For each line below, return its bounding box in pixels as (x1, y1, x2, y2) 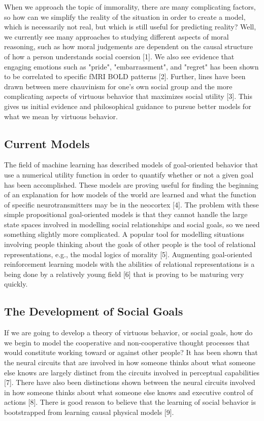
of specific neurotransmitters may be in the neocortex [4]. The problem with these (4, 199, 259, 209)
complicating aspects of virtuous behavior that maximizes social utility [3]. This (4, 91, 252, 101)
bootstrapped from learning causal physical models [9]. (4, 407, 174, 417)
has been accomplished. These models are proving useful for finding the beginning (4, 179, 259, 190)
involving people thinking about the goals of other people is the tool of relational (4, 239, 256, 250)
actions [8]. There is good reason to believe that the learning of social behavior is (4, 397, 256, 407)
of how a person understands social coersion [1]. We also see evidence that (4, 51, 235, 61)
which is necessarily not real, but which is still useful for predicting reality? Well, (4, 21, 256, 32)
